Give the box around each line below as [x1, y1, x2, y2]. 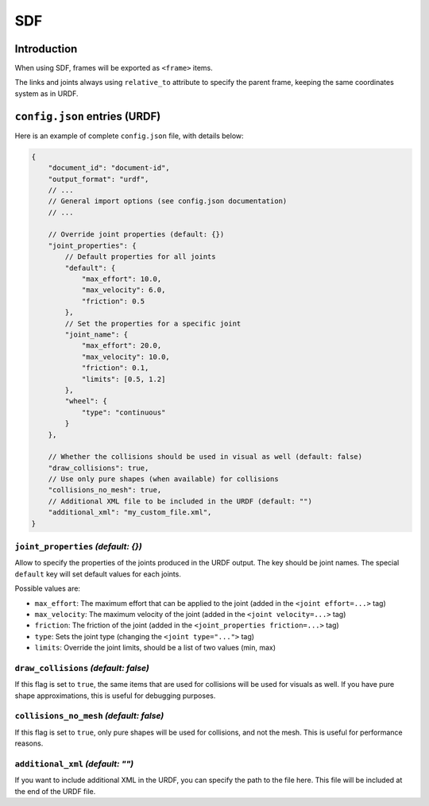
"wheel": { [64, 397, 107, 406]
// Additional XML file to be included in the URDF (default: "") [48, 496, 313, 506]
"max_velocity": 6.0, [81, 286, 166, 295]
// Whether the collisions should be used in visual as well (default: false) [48, 453, 363, 461]
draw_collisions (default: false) [14, 662, 150, 673]
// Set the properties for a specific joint [64, 318, 242, 328]
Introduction [14, 42, 78, 56]
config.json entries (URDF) [14, 110, 161, 123]
